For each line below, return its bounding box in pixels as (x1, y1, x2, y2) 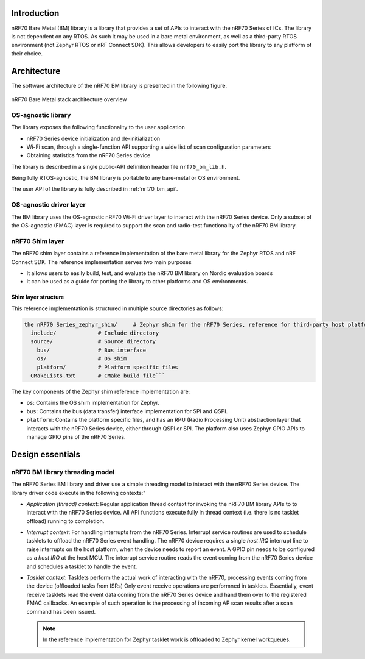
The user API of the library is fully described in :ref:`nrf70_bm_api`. (11, 185, 178, 193)
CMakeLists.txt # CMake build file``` (30, 372, 165, 379)
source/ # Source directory (30, 338, 156, 345)
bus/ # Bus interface (36, 346, 146, 354)
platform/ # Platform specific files (36, 363, 179, 371)
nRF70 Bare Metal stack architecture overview (11, 95, 127, 103)
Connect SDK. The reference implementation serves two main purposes (11, 258, 192, 265)
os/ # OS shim (36, 355, 127, 362)
